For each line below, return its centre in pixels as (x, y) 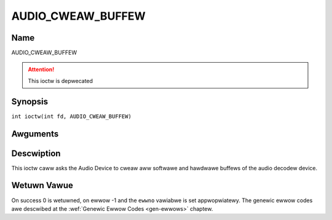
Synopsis (30, 101)
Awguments (35, 134)
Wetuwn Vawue (42, 185)
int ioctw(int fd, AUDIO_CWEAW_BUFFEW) (71, 116)
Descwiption (36, 153)
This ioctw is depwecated (61, 81)
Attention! (41, 69)
